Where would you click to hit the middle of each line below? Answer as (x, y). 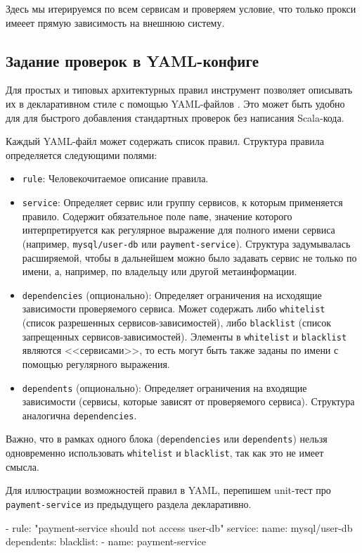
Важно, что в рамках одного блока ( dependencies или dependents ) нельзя (167, 439)
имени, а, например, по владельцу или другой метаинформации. (160, 271)
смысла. (22, 466)
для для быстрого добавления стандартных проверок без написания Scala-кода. (175, 117)
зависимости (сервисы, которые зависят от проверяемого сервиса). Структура (188, 401)
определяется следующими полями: (82, 154)
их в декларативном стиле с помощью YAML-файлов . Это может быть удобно (175, 103)
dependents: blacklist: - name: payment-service (106, 541)
